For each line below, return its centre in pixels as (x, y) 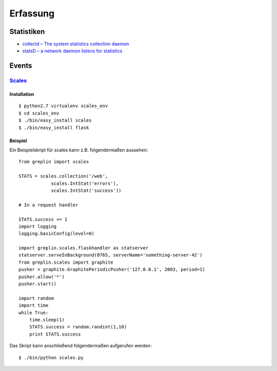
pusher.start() (38, 284)
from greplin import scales (54, 162)
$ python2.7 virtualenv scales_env (63, 106)
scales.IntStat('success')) (86, 190)
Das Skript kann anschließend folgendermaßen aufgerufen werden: (81, 346)
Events (21, 66)
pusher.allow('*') (42, 277)
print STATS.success (55, 334)
